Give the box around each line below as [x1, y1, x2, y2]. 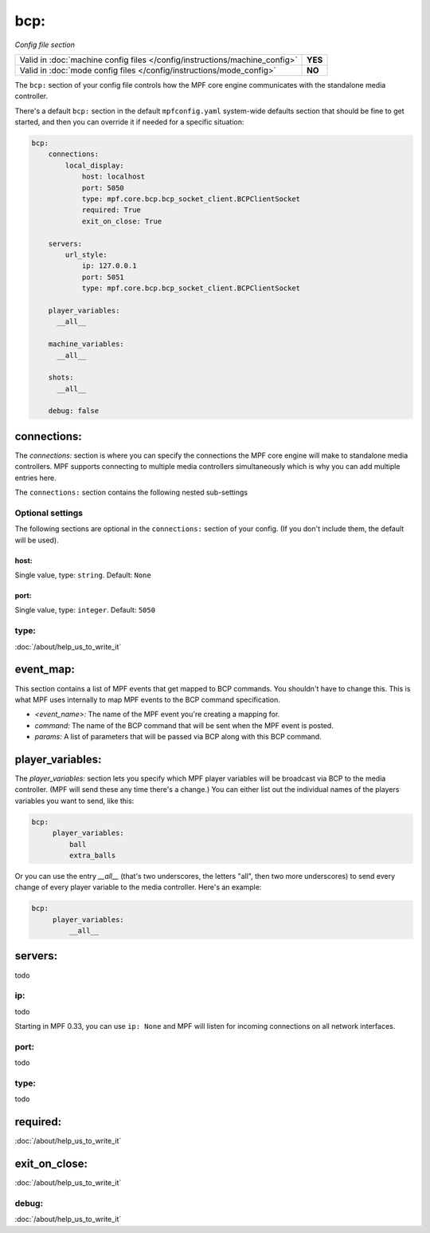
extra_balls [68, 850, 116, 860]
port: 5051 [81, 272, 125, 282]
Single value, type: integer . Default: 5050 [14, 605, 155, 615]
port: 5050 [81, 183, 125, 192]
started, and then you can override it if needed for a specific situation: [14, 117, 244, 127]
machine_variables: [48, 340, 125, 349]
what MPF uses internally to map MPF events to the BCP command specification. [14, 695, 280, 704]
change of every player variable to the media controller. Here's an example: [14, 882, 262, 892]
